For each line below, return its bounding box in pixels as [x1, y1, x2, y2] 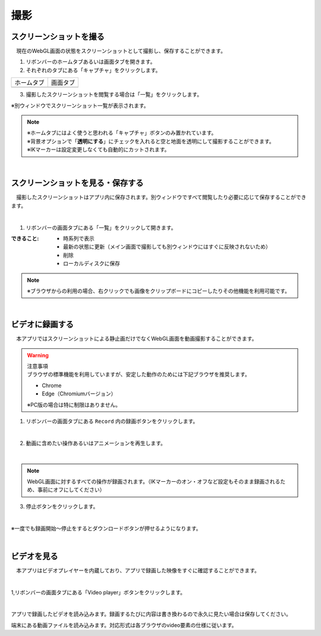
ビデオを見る [11, 551, 58, 561]
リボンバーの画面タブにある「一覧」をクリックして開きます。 [26, 224, 177, 231]
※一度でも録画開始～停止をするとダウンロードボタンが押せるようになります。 [11, 525, 202, 532]
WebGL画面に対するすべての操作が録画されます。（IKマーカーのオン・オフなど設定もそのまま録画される [27, 478, 281, 485]
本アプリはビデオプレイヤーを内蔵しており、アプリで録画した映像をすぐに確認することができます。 [15, 566, 260, 574]
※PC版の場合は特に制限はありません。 [27, 401, 121, 408]
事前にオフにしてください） [37, 486, 105, 494]
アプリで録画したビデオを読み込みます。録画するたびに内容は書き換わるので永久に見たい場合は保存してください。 [11, 610, 291, 618]
